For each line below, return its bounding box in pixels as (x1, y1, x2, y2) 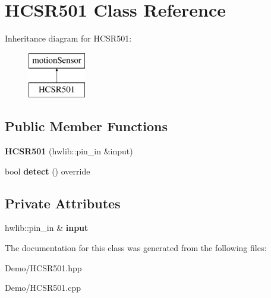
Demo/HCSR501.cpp (5, 281, 81, 294)
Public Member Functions (5, 117, 168, 135)
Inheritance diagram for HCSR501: (5, 32, 132, 45)
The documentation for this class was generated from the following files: (5, 242, 267, 254)
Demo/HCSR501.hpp (5, 261, 82, 274)
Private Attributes (5, 194, 121, 212)
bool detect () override (5, 164, 90, 177)
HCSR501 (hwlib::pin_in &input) (5, 145, 133, 157)
